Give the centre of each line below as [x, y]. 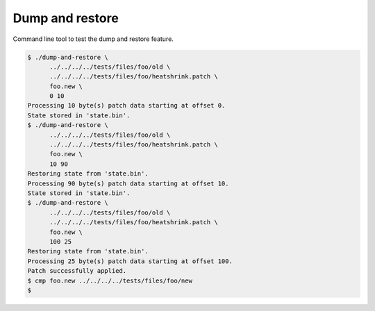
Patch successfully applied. [77, 271]
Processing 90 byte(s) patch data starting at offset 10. [128, 183]
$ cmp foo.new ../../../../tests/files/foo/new [110, 280]
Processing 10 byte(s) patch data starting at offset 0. [126, 106]
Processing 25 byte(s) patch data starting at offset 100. [130, 261]
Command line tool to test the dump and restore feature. [93, 39]
